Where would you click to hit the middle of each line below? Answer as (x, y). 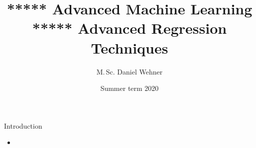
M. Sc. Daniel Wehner (129, 71)
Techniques (129, 47)
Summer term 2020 (129, 88)
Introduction (23, 125)
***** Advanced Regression (129, 28)
